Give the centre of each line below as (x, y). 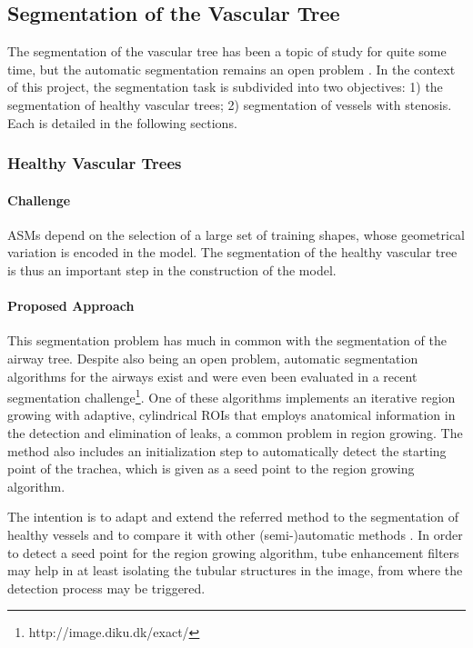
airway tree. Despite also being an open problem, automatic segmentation (213, 358)
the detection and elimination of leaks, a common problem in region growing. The (235, 433)
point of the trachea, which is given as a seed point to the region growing (211, 469)
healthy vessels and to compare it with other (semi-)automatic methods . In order (235, 534)
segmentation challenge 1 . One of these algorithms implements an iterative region (231, 396)
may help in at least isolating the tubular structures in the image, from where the (235, 570)
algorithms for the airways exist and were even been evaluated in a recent (212, 376)
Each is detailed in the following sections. (122, 122)
